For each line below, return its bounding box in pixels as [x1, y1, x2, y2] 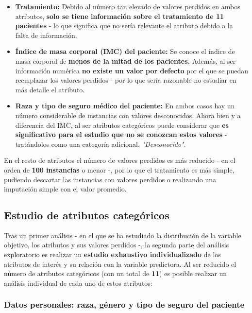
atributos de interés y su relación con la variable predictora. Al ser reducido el [4, 259, 236, 269]
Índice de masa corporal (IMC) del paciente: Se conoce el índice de [15, 46, 235, 56]
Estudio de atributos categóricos [4, 208, 169, 223]
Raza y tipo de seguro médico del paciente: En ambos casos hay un [15, 101, 235, 111]
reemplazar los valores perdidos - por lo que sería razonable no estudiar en [15, 75, 236, 85]
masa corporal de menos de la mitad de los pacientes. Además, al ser [15, 55, 236, 66]
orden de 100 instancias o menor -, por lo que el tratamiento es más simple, [4, 164, 235, 174]
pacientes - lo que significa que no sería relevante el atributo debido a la [15, 20, 233, 31]
